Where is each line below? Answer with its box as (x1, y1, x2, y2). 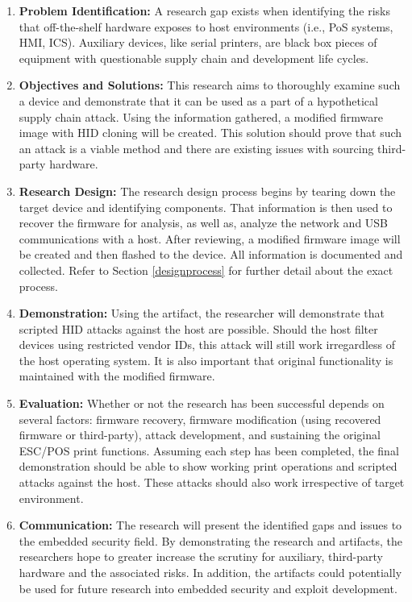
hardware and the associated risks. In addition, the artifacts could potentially (19, 564, 402, 580)
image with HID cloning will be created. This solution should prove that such (19, 124, 402, 141)
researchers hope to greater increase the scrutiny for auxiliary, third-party (19, 548, 383, 565)
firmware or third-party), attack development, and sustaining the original (19, 426, 381, 443)
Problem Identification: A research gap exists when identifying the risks (19, 2, 391, 19)
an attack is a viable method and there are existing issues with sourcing (19, 139, 374, 156)
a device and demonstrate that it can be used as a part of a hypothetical (19, 92, 378, 109)
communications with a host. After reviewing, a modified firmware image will (19, 230, 401, 247)
